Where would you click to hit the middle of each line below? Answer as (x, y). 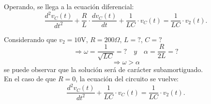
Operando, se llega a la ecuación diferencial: (69, 6)
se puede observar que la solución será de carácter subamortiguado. (104, 69)
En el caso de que (30, 79)
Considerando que (30, 39)
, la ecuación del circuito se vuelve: (127, 79)
